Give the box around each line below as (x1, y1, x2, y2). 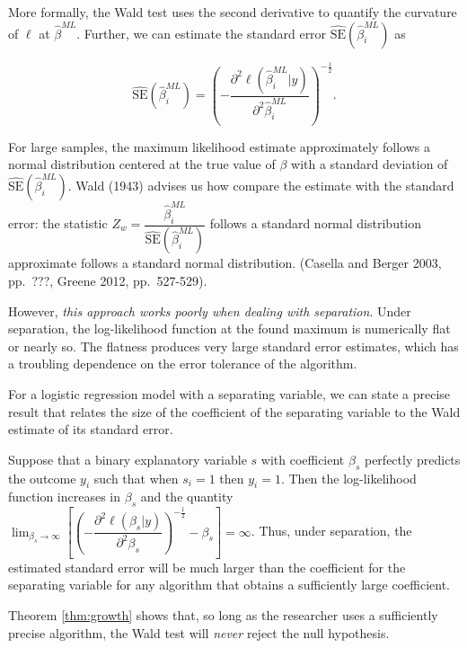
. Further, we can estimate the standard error (76, 23, 327, 42)
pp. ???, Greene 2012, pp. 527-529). (8, 271, 207, 290)
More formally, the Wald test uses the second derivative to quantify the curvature (8, 3, 457, 21)
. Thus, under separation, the (251, 521, 412, 540)
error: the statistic (8, 214, 108, 233)
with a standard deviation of (291, 155, 448, 173)
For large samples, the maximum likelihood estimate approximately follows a (8, 137, 430, 155)
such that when (93, 468, 179, 487)
